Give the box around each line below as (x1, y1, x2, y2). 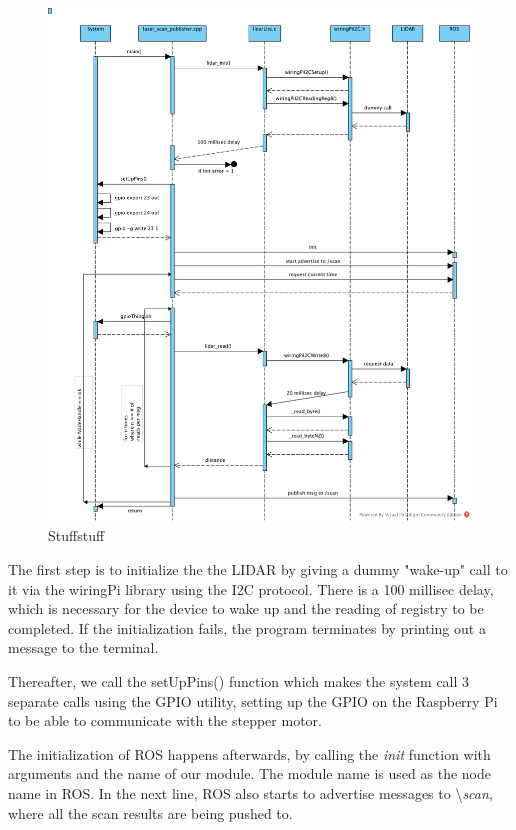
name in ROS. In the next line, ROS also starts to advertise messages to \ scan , (8, 782, 493, 803)
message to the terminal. (8, 637, 159, 658)
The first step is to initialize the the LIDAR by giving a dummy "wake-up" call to (8, 559, 508, 579)
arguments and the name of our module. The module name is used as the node (8, 763, 491, 784)
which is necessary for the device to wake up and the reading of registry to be (8, 598, 484, 619)
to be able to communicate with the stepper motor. (8, 710, 322, 731)
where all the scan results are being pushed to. (8, 802, 293, 823)
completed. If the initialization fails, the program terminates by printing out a (8, 617, 486, 638)
